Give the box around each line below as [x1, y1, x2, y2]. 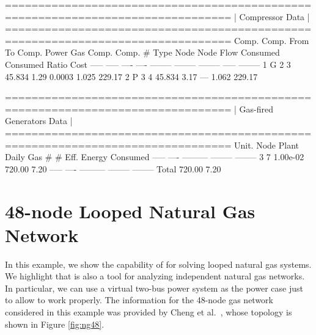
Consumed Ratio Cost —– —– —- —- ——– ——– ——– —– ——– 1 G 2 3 [5, 57, 291, 70]
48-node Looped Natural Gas [5, 198, 255, 223]
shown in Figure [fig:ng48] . [5, 317, 105, 330]
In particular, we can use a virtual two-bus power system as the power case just [5, 281, 303, 294]
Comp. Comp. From [233, 34, 309, 46]
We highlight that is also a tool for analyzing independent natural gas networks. [5, 270, 305, 282]
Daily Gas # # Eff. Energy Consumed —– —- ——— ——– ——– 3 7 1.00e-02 [5, 150, 304, 163]
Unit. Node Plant [233, 138, 299, 151]
